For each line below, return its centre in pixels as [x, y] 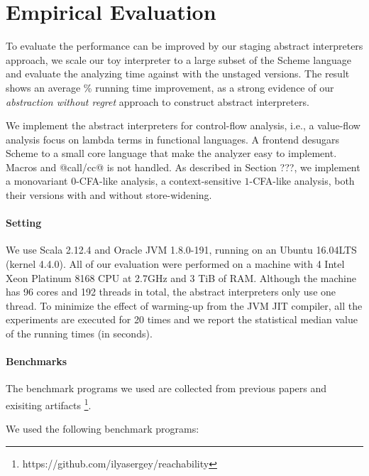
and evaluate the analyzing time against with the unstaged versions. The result [178, 74]
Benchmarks [37, 361]
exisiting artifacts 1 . [49, 404]
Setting [24, 223]
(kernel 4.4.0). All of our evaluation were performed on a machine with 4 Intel [175, 264]
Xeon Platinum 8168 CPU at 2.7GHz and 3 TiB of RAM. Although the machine [181, 277]
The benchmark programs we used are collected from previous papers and [166, 388]
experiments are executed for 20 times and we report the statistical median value [182, 319]
